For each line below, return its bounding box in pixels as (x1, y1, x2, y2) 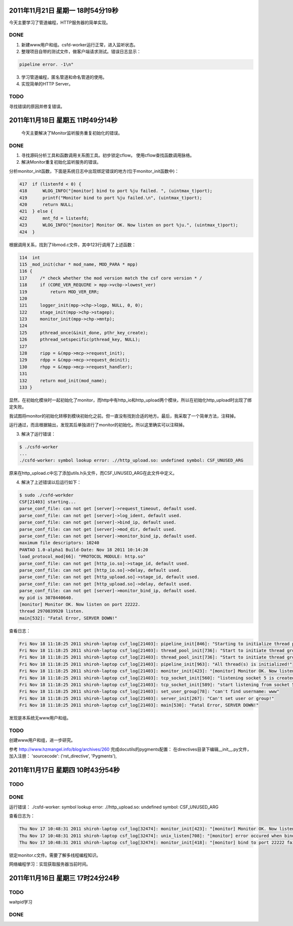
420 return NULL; (19, 202, 74, 208)
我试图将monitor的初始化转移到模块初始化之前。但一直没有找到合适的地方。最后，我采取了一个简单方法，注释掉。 (9, 413, 239, 419)
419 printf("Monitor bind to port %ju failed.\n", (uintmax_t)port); (19, 195, 203, 200)
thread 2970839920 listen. (19, 609, 84, 614)
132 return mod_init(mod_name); (19, 378, 107, 383)
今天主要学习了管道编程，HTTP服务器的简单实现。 (9, 20, 111, 25)
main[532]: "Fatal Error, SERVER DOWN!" (19, 615, 117, 621)
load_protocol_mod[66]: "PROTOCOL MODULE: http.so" (19, 554, 146, 559)
